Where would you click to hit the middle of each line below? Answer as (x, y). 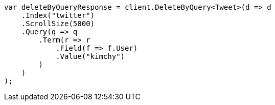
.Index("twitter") (58, 15)
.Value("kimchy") (90, 56)
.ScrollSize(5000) (58, 24)
